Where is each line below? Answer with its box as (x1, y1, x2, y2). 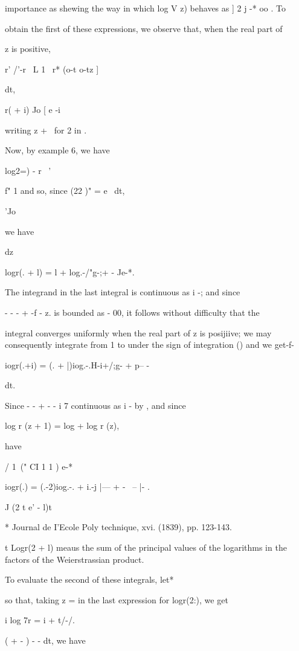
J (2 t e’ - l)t (5, 500, 52, 513)
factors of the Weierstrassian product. (5, 553, 144, 565)
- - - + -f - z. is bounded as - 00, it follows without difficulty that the (5, 306, 260, 318)
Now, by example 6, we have (5, 144, 110, 156)
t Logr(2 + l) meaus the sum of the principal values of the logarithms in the (5, 541, 287, 554)
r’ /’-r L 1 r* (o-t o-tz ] (5, 62, 99, 75)
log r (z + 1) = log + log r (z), (5, 419, 120, 432)
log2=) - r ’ (5, 164, 51, 176)
